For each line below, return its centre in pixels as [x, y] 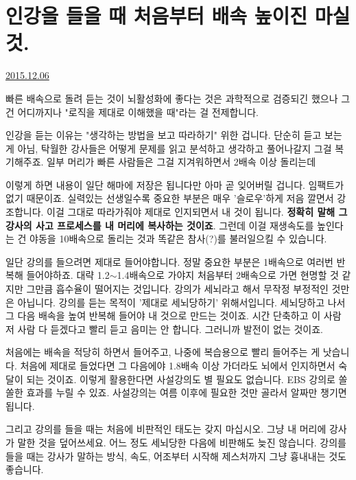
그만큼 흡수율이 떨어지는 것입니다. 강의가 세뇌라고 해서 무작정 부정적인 [177, 289]
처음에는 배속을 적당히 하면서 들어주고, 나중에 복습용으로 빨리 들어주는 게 [163, 352]
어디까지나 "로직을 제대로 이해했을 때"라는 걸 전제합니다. [138, 112]
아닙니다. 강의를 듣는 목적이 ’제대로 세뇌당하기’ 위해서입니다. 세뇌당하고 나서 [181, 302]
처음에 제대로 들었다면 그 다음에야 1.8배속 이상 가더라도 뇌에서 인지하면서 [178, 365]
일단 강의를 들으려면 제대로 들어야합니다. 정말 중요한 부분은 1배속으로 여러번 [169, 261]
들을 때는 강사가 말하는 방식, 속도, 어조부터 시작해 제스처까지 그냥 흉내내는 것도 [176, 456]
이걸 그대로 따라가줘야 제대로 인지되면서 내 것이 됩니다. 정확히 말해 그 [197, 212]
